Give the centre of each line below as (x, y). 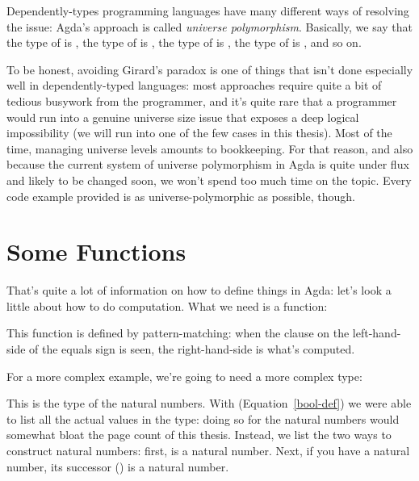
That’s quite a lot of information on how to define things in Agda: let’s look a (199, 290)
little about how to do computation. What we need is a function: (167, 305)
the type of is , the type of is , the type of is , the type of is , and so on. (184, 42)
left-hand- (377, 333)
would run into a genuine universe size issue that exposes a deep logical (183, 117)
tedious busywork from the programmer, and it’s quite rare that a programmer (202, 100)
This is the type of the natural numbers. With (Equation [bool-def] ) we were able (209, 403)
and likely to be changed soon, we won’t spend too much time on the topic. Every (209, 180)
